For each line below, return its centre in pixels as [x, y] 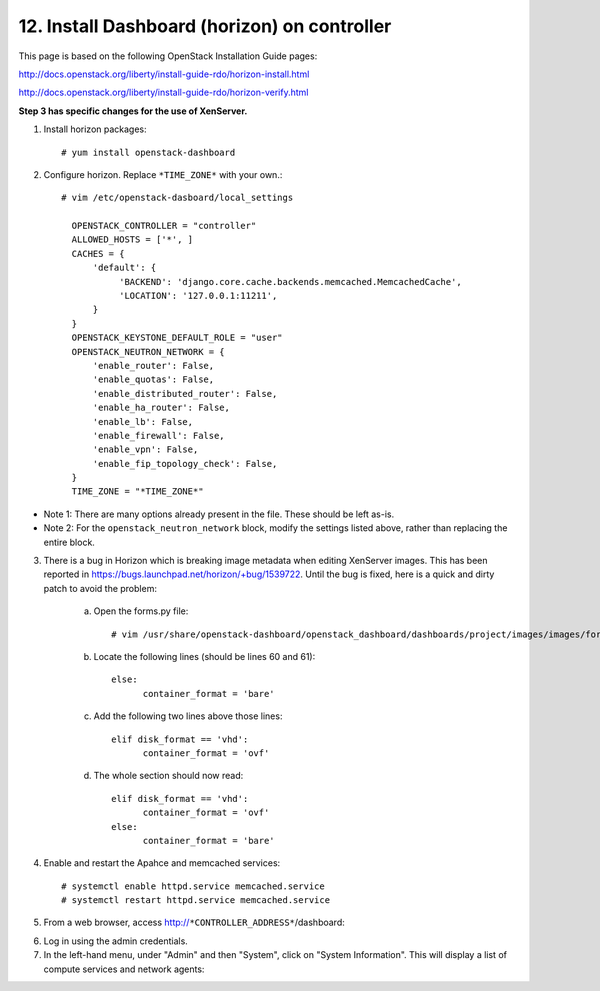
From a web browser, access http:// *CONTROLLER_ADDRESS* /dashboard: [194, 922]
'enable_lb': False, [143, 421]
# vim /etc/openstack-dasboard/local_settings [177, 198]
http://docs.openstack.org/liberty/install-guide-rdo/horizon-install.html [164, 74]
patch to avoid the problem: [100, 588]
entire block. [69, 542]
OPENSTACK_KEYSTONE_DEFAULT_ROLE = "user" [177, 338]
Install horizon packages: [95, 129]
